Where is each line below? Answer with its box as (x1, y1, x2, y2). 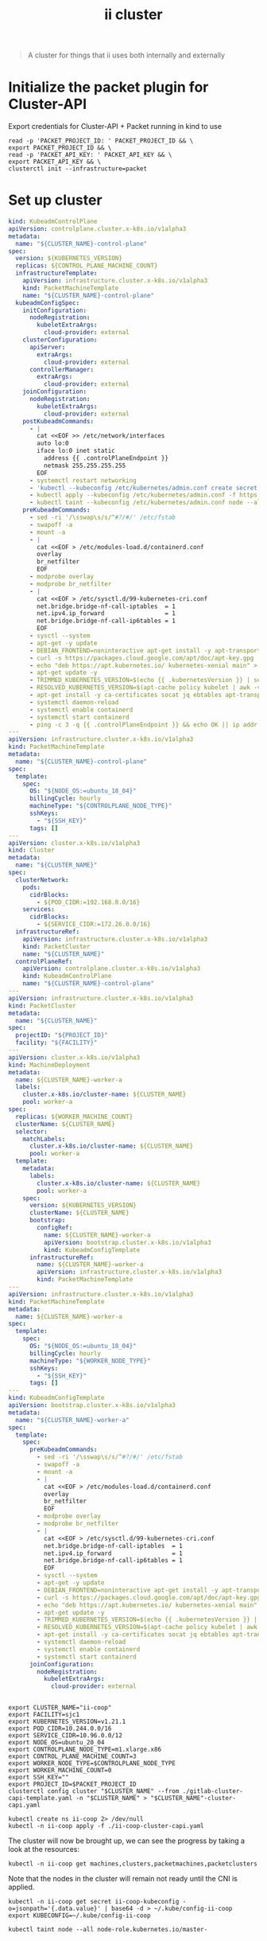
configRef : (37, 1224, 73, 1232)
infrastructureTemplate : (15, 269, 98, 278)
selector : (15, 1128, 48, 1136)
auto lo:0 (37, 439, 69, 447)
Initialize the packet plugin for (8, 78, 209, 96)
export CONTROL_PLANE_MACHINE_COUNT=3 (8, 1752, 137, 1760)
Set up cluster (8, 191, 103, 209)
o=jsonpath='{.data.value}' (8, 1904, 102, 1913)
